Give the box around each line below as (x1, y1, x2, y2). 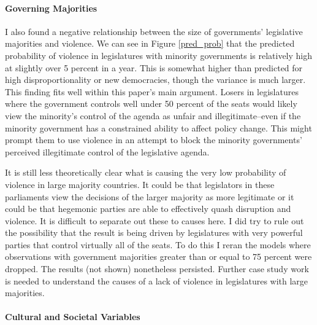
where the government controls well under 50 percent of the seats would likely (5, 97, 297, 110)
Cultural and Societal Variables (5, 310, 140, 323)
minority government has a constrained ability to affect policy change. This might (5, 121, 312, 134)
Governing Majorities (5, 1, 97, 14)
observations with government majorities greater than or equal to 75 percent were (5, 250, 312, 263)
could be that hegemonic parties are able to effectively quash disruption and (5, 202, 291, 215)
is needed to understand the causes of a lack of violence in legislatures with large (5, 274, 308, 287)
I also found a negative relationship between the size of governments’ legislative (5, 25, 303, 37)
